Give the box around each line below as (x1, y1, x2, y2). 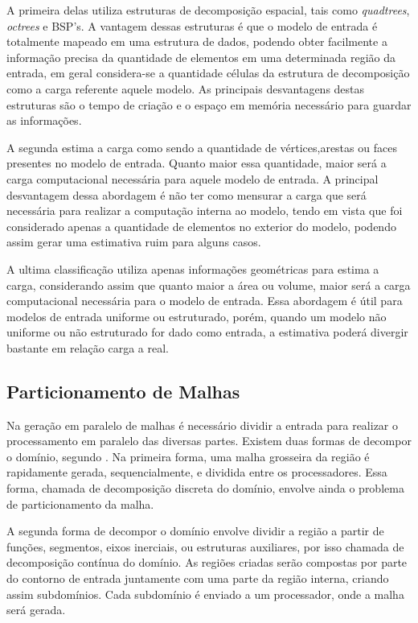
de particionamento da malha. (6, 495, 154, 512)
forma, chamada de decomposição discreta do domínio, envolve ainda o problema (6, 480, 404, 497)
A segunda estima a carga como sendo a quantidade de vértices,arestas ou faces (6, 138, 397, 155)
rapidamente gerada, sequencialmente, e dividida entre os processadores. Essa (6, 464, 387, 481)
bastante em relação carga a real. (6, 339, 169, 356)
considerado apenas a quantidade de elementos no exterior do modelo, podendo (6, 217, 396, 234)
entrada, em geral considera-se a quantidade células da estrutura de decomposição (6, 64, 410, 81)
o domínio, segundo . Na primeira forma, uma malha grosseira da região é (6, 448, 370, 464)
